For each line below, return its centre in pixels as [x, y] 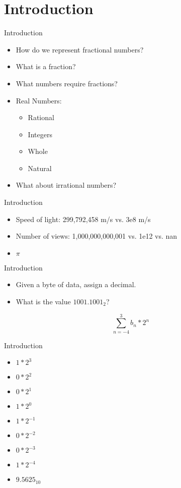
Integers [40, 134]
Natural [40, 168]
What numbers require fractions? [67, 83]
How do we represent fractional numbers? [80, 49]
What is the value [43, 302]
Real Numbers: [39, 100]
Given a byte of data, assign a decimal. [76, 284]
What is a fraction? [46, 66]
